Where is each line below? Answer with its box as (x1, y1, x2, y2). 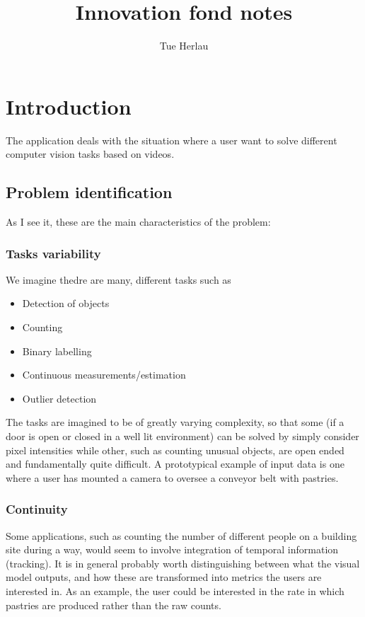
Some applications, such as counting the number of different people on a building (6, 528, 357, 543)
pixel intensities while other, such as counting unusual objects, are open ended (6, 442, 344, 457)
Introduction (6, 91, 132, 120)
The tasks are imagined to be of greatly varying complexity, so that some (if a (6, 415, 344, 429)
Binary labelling (22, 343, 92, 358)
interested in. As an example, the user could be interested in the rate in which (6, 583, 344, 598)
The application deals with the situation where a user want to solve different (6, 132, 337, 147)
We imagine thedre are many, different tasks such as (6, 272, 231, 287)
